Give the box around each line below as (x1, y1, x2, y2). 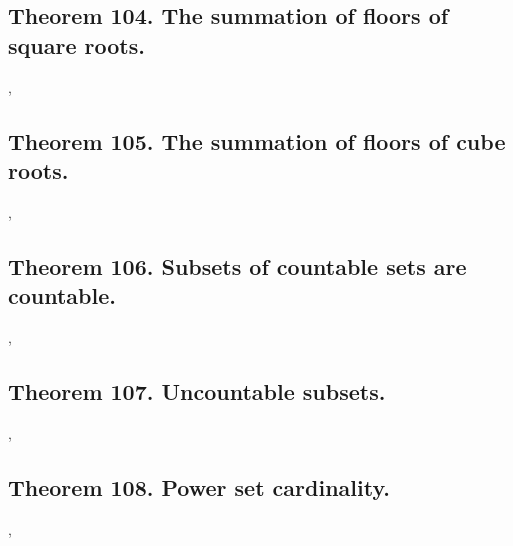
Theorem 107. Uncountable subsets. (8, 375, 386, 406)
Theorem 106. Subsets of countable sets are (8, 250, 467, 281)
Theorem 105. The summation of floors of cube (8, 125, 506, 156)
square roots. (8, 29, 145, 60)
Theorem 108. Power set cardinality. (8, 471, 390, 502)
